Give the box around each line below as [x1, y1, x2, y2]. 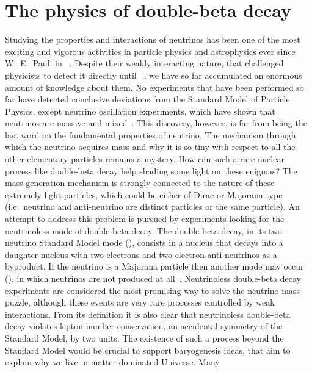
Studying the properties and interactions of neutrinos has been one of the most [5, 33, 300, 46]
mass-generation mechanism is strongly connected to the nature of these [5, 176, 275, 189]
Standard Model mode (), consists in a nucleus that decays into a [39, 236, 283, 249]
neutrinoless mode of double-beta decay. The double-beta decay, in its [5, 224, 266, 237]
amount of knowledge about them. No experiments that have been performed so [5, 80, 304, 93]
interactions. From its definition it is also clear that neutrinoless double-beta [5, 307, 291, 320]
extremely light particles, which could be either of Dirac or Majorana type [5, 188, 283, 201]
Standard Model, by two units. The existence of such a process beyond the [5, 331, 284, 344]
